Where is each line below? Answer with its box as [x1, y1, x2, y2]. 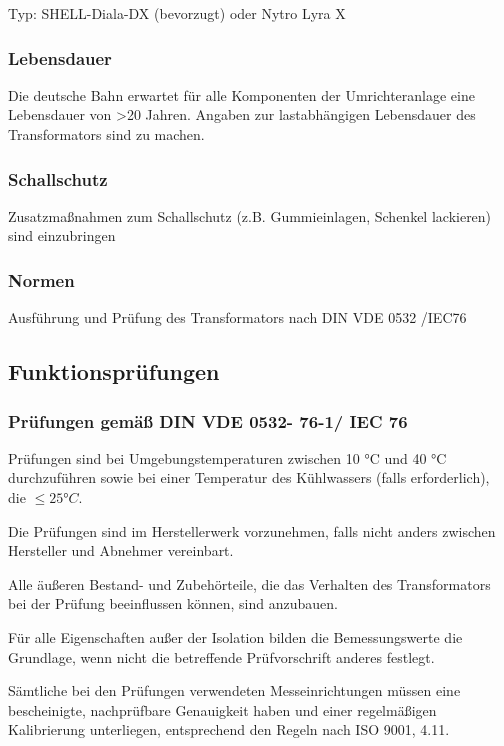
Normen [8, 267, 75, 292]
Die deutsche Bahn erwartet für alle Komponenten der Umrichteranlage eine [8, 84, 475, 105]
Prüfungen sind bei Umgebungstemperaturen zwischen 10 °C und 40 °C [8, 447, 447, 468]
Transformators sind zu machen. [8, 124, 205, 144]
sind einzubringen [8, 225, 116, 246]
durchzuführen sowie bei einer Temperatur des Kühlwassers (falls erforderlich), [8, 467, 490, 488]
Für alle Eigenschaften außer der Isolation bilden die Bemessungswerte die [8, 626, 463, 647]
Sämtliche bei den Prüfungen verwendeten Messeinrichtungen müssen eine [8, 680, 461, 701]
